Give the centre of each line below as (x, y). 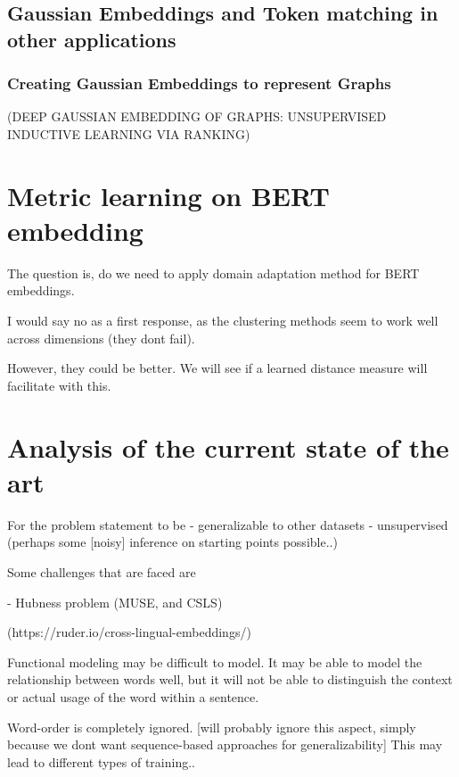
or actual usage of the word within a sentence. (133, 696)
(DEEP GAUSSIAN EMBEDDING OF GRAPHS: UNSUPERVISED (197, 116)
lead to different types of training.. (101, 761)
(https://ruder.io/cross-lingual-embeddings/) (129, 632)
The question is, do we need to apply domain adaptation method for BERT (213, 273)
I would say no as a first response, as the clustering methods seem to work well (223, 321)
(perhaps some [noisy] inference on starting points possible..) (172, 542)
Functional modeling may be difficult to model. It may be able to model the (215, 661)
